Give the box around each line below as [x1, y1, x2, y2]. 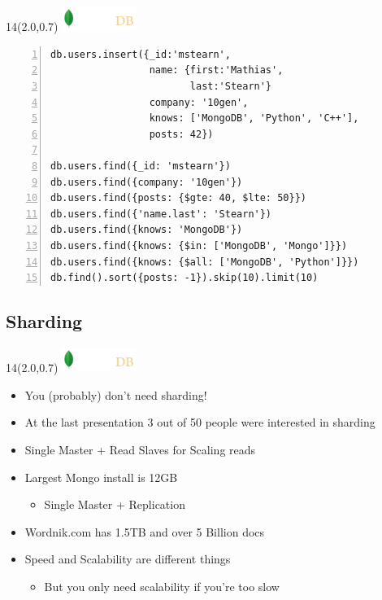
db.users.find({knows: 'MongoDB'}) [50, 224, 243, 236]
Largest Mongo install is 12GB [24, 468, 178, 485]
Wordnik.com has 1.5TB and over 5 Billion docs [24, 523, 265, 540]
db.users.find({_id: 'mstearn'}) [50, 160, 231, 172]
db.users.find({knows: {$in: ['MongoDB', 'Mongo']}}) [50, 239, 348, 252]
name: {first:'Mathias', [149, 64, 284, 77]
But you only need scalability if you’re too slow [44, 577, 280, 594]
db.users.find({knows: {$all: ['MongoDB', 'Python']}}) [50, 256, 359, 268]
